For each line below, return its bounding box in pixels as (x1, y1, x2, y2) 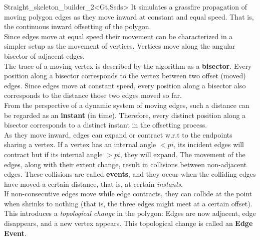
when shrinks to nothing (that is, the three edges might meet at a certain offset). (4, 198, 252, 208)
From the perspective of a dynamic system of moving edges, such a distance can (4, 99, 249, 110)
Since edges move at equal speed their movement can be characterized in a (4, 31, 233, 41)
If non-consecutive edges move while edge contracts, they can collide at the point (4, 188, 252, 199)
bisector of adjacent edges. (4, 50, 85, 61)
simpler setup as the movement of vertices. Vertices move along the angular (4, 41, 235, 51)
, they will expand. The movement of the (120, 149, 245, 159)
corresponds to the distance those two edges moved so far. (4, 90, 182, 100)
